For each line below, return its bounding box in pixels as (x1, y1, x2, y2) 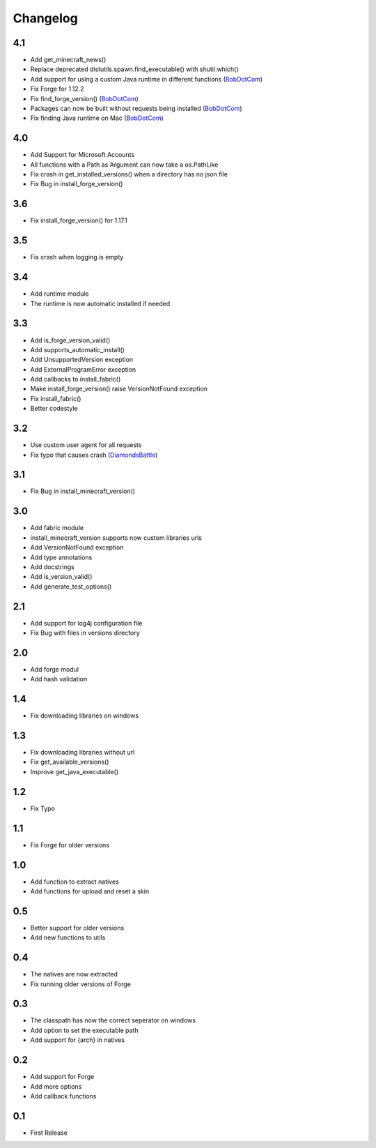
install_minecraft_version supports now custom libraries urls (30, 534, 202, 542)
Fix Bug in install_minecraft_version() (30, 487, 136, 495)
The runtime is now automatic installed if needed (30, 299, 171, 308)
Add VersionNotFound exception (30, 543, 124, 552)
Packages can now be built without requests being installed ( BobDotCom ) (30, 105, 242, 113)
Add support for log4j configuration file (30, 619, 143, 627)
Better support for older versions (30, 923, 125, 932)
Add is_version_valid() (30, 573, 93, 581)
